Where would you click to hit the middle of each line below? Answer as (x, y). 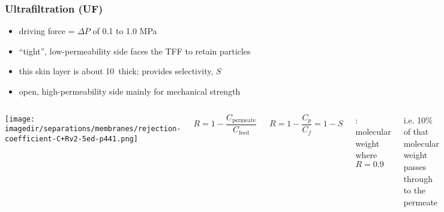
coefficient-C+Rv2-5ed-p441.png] (71, 139)
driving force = (47, 31)
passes (415, 166)
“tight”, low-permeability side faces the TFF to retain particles (135, 51)
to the (415, 190)
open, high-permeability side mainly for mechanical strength (130, 91)
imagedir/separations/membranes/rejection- (93, 129)
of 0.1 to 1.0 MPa (125, 31)
